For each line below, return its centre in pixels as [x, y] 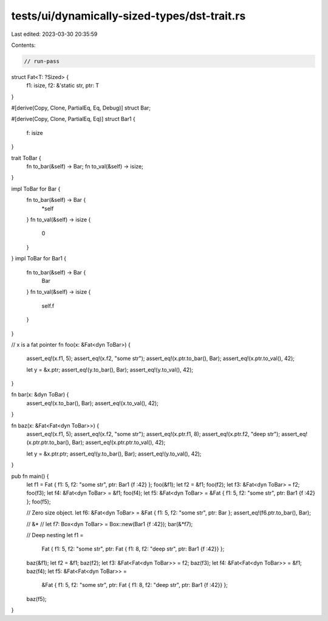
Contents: [23, 45]
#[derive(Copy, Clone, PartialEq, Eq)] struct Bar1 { [73, 119]
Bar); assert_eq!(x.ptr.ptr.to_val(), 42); [119, 442]
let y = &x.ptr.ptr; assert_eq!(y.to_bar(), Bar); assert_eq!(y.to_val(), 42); [114, 454]
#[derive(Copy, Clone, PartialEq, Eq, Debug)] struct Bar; [81, 108]
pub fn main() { [30, 476]
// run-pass [42, 61]
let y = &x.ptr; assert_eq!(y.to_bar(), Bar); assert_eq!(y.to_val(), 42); [110, 369]
